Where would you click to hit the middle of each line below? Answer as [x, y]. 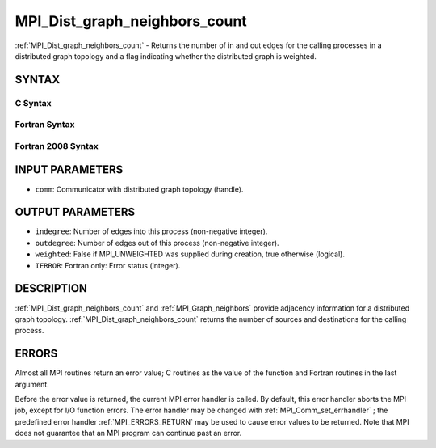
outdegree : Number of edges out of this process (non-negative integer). [157, 243]
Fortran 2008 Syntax [57, 146]
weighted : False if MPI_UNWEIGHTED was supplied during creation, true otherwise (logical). [190, 254]
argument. [32, 384]
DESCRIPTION [51, 288]
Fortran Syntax [45, 125]
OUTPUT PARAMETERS [75, 212]
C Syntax [33, 103]
